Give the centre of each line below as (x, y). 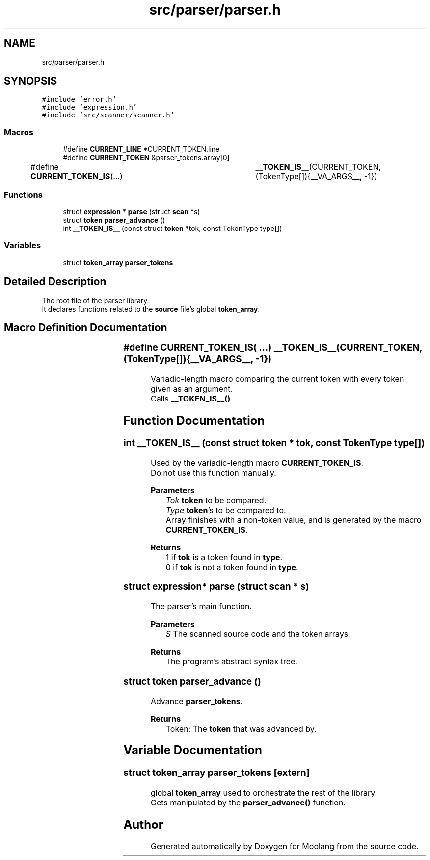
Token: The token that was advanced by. (241, 729)
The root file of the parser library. (95, 300)
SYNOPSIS (31, 81)
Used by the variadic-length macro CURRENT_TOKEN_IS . (257, 463)
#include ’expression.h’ (90, 107)
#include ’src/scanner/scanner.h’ (108, 115)
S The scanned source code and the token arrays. (258, 634)
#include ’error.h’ (79, 100)
